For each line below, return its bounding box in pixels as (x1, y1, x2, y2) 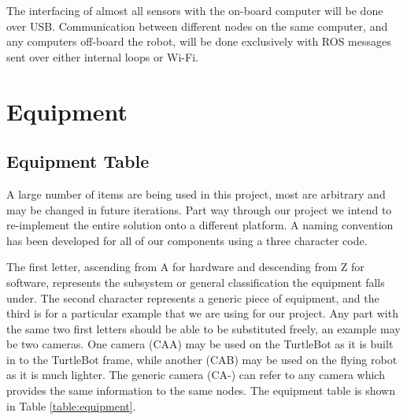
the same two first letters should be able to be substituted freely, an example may (6, 320, 401, 336)
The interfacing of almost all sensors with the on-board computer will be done (6, 2, 383, 18)
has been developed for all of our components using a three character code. (6, 232, 368, 248)
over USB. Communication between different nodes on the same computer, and (6, 17, 388, 34)
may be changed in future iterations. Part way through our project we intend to (6, 201, 392, 217)
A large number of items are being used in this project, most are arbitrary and (6, 185, 386, 202)
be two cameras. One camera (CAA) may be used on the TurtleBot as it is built (6, 336, 394, 352)
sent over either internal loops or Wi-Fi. (6, 48, 198, 65)
